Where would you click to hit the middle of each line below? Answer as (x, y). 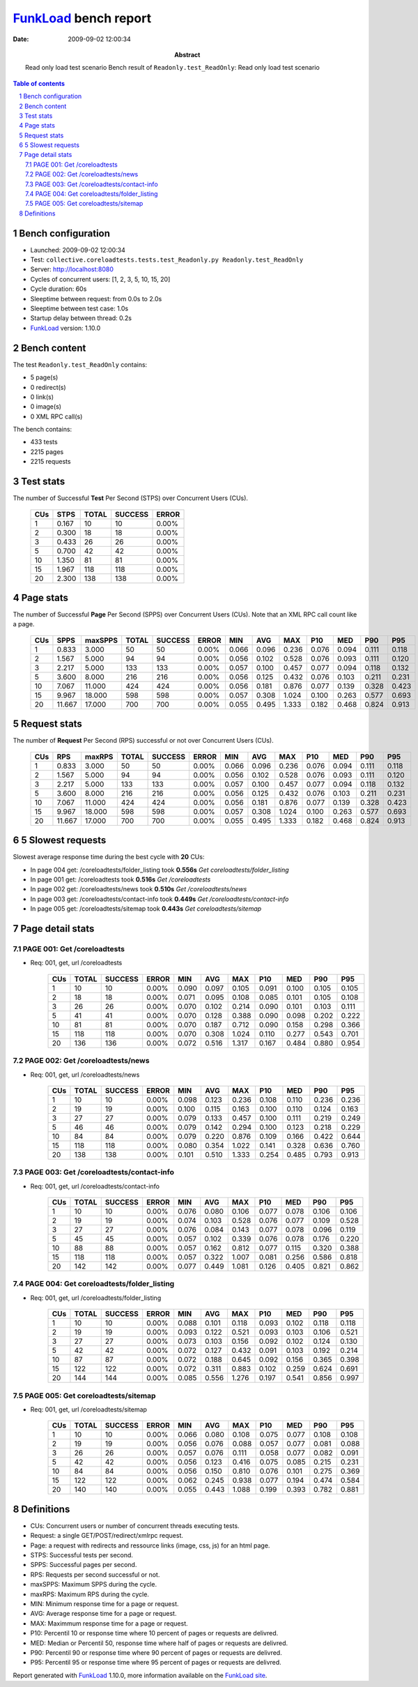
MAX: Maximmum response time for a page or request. (109, 1623)
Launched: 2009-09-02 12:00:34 (78, 250)
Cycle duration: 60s (59, 289)
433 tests (44, 442)
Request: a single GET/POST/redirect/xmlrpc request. (107, 1536)
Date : (21, 39)
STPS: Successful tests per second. (82, 1555)
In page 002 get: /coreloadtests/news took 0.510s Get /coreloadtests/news (139, 889)
